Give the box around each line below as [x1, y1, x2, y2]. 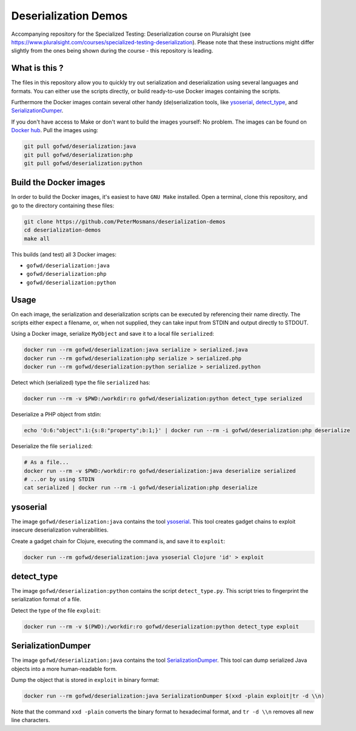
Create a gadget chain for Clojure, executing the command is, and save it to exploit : [11, 537, 226, 545]
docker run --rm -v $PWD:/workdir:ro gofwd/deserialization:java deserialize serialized [24, 467, 297, 474]
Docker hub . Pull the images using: [11, 127, 98, 134]
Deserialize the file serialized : [11, 442, 93, 450]
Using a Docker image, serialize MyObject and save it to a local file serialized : [11, 330, 215, 338]
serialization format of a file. [11, 596, 81, 603]
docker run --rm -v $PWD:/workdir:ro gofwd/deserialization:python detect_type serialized [24, 395, 303, 402]
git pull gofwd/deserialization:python [24, 159, 143, 167]
